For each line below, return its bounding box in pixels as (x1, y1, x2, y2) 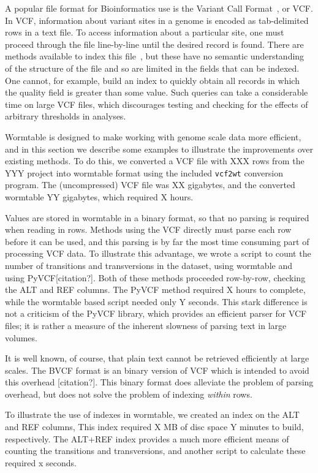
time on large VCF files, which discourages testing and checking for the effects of (5, 97, 308, 110)
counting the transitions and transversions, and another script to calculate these (5, 444, 306, 457)
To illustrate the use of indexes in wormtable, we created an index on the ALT (5, 408, 300, 421)
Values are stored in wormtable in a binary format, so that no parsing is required (5, 211, 309, 224)
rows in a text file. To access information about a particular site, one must (5, 26, 284, 39)
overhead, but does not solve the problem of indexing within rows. (5, 387, 252, 400)
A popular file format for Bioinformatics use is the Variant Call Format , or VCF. (5, 2, 313, 14)
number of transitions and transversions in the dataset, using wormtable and (5, 259, 292, 271)
